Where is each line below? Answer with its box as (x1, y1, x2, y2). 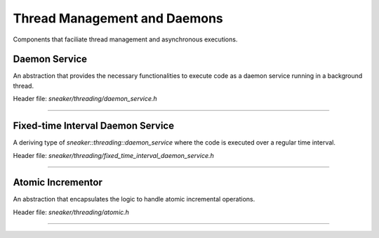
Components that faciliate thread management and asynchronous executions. (13, 35, 238, 44)
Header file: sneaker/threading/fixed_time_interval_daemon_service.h (13, 151, 214, 159)
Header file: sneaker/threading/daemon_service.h (13, 95, 157, 103)
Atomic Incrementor (13, 176, 103, 189)
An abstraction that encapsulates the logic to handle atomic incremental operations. (13, 195, 255, 204)
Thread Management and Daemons (13, 11, 224, 26)
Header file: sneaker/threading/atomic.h (13, 208, 130, 216)
